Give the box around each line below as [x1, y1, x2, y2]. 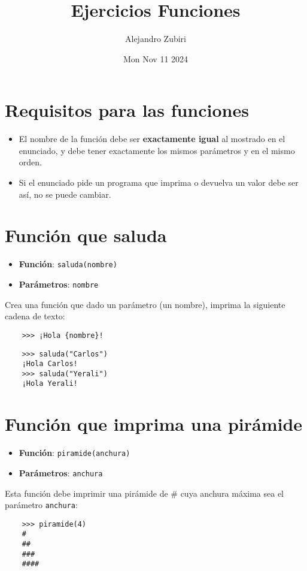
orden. [19, 156, 42, 168]
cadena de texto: [5, 310, 65, 322]
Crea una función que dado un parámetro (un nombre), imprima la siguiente [5, 298, 285, 310]
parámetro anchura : [5, 499, 78, 511]
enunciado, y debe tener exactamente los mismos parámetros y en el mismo [19, 144, 295, 156]
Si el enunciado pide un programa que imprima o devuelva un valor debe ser [19, 176, 299, 189]
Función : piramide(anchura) [19, 446, 130, 459]
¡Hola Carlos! [22, 359, 78, 368]
